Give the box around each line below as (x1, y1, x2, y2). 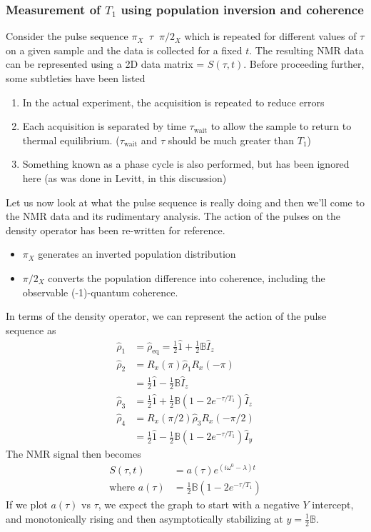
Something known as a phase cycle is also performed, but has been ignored (22, 156, 350, 171)
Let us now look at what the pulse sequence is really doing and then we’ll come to (6, 194, 365, 209)
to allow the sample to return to (210, 119, 352, 134)
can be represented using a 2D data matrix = (6, 56, 205, 71)
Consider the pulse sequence (6, 29, 128, 44)
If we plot (6, 497, 48, 512)
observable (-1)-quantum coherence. (22, 284, 178, 299)
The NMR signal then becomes (6, 446, 141, 461)
